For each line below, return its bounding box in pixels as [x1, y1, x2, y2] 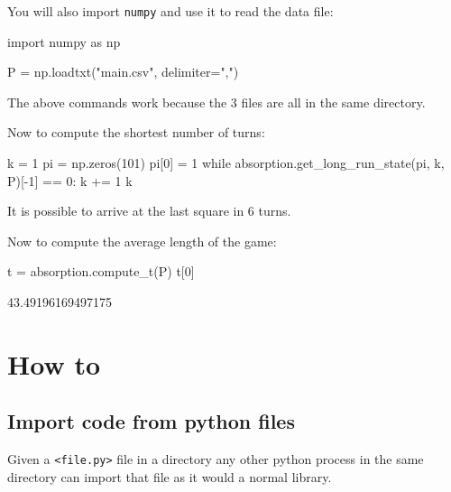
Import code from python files [7, 407, 295, 435]
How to [7, 345, 101, 382]
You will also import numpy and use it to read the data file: [7, 2, 334, 20]
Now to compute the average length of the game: [7, 231, 277, 250]
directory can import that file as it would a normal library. [7, 467, 332, 486]
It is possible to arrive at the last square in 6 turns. [7, 201, 291, 220]
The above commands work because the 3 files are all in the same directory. [7, 92, 426, 111]
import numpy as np [7, 32, 121, 51]
